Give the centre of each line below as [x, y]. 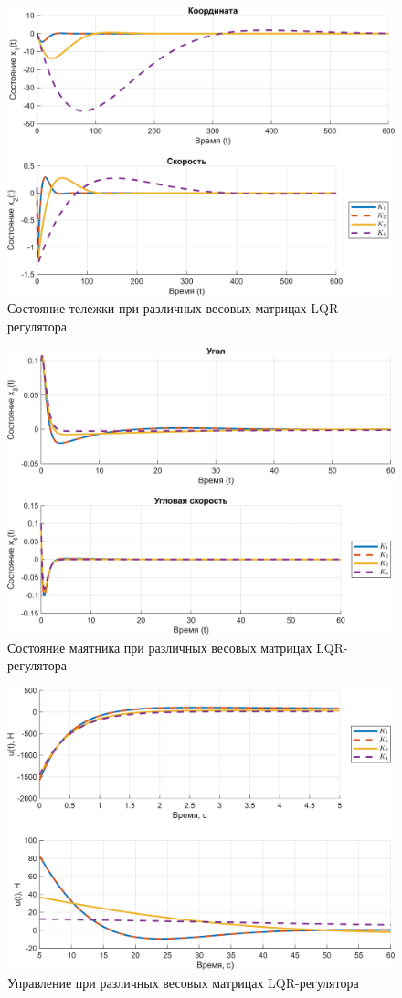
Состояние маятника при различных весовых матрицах [160, 647]
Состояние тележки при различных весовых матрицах [157, 308]
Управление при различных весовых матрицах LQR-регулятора [183, 982]
